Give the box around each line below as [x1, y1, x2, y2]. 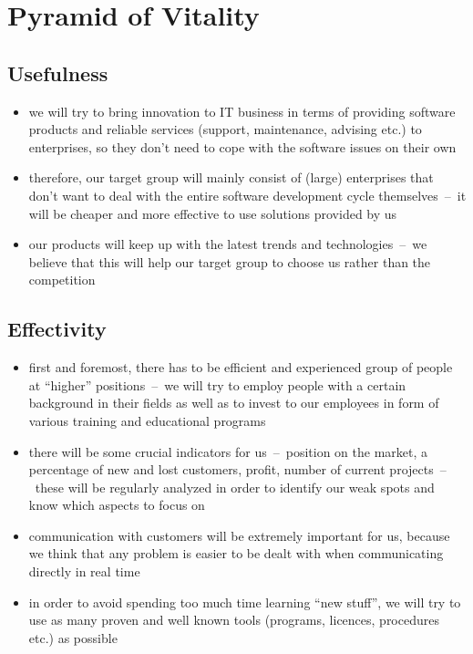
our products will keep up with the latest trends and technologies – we [28, 234, 427, 254]
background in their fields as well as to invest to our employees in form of [28, 393, 439, 412]
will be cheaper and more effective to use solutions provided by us [28, 203, 397, 223]
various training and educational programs [28, 410, 266, 430]
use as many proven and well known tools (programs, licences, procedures [28, 610, 439, 629]
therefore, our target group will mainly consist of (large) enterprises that [28, 168, 434, 187]
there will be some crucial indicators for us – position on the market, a [28, 441, 428, 461]
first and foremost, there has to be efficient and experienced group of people [28, 358, 453, 377]
